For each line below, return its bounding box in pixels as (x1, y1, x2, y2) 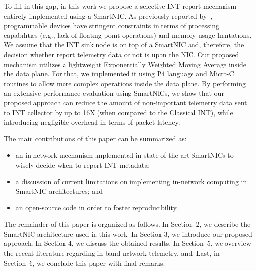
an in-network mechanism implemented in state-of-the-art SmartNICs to (15, 150, 234, 160)
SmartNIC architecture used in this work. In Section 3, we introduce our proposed (4, 228, 252, 238)
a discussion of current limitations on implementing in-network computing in (15, 176, 247, 186)
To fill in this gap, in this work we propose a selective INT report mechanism (4, 1, 237, 11)
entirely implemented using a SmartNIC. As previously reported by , (4, 10, 213, 21)
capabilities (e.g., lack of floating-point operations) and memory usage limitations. (4, 30, 252, 40)
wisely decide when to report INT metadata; (15, 159, 150, 169)
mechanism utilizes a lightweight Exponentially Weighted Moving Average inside (4, 59, 247, 69)
